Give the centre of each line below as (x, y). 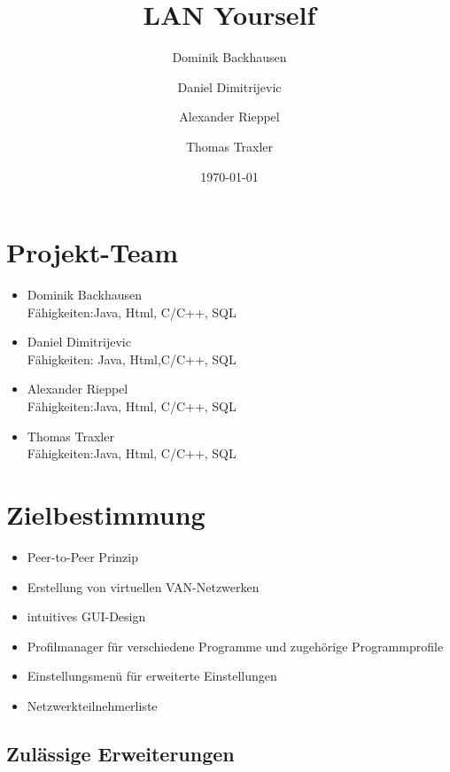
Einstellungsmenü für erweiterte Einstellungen (152, 676)
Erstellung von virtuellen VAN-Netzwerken (143, 586)
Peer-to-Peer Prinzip (82, 556)
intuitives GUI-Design (86, 616)
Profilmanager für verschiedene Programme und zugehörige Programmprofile (235, 646)
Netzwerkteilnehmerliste (92, 705)
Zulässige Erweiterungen (120, 753)
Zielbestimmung (106, 514)
